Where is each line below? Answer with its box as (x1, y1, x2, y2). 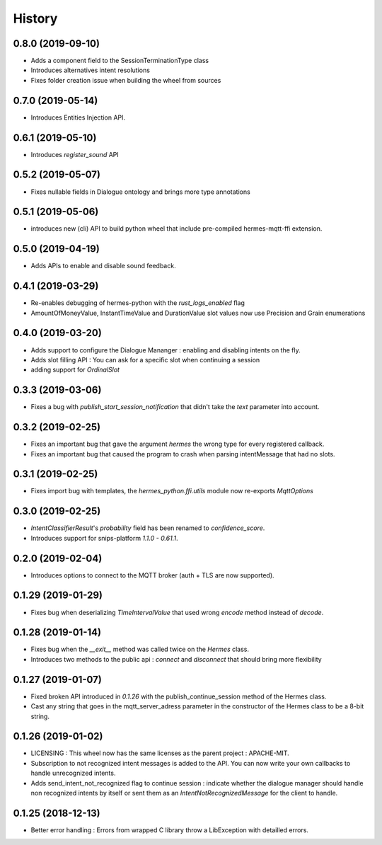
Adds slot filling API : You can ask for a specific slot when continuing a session (30, 355, 260, 364)
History (13, 11, 58, 26)
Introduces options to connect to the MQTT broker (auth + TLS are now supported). (30, 570, 275, 580)
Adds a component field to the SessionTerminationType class (30, 57, 209, 65)
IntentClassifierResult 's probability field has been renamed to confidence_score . (30, 524, 265, 532)
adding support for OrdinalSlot (30, 365, 120, 374)
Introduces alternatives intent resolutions (30, 66, 150, 74)
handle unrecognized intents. (30, 769, 116, 778)
